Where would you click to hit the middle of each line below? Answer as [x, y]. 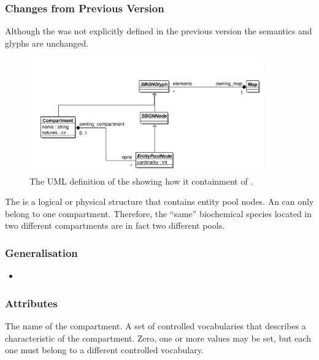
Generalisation [41, 252]
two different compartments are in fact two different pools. [115, 225]
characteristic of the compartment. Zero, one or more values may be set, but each [158, 338]
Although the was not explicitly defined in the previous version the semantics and [159, 31]
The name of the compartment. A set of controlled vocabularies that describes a [156, 326]
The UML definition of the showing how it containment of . [141, 181]
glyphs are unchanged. [47, 43]
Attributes [31, 303]
